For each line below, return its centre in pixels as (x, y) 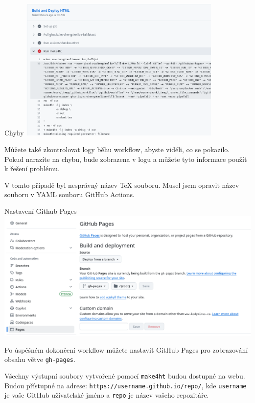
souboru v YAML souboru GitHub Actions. (70, 194)
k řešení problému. (32, 168)
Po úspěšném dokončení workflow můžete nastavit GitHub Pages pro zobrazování (126, 349)
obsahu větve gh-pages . (40, 359)
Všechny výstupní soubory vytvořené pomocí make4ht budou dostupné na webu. (125, 375)
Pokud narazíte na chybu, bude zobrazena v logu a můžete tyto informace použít (126, 159)
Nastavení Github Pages (41, 211)
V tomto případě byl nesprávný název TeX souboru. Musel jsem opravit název (122, 185)
